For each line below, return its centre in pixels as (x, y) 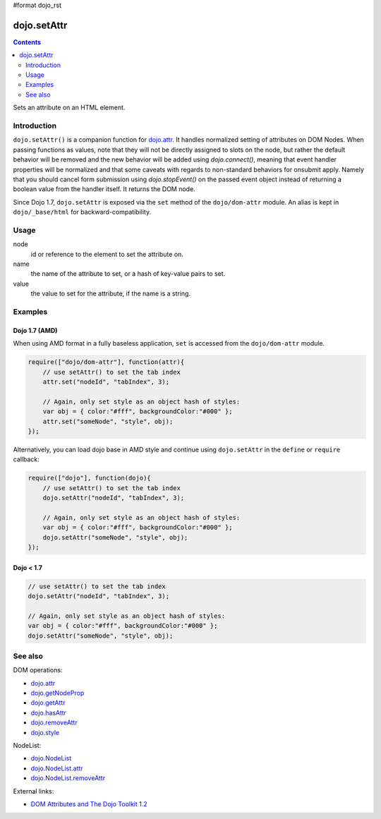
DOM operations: (38, 670)
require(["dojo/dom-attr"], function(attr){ (106, 362)
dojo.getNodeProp (58, 693)
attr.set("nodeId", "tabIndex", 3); (106, 382)
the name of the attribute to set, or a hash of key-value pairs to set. (128, 274)
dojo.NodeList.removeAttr (68, 778)
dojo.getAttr (48, 703)
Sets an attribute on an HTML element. (69, 108)
